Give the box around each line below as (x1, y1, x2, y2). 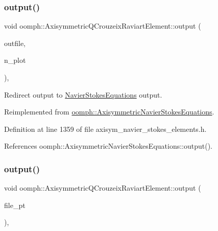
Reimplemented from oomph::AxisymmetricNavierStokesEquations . (4, 106, 214, 117)
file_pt (4, 199, 26, 210)
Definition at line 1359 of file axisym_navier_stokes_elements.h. (4, 123, 207, 134)
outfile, (4, 37, 26, 48)
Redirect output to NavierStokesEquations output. (4, 89, 162, 100)
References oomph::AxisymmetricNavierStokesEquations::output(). (4, 141, 213, 151)
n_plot (4, 55, 26, 65)
